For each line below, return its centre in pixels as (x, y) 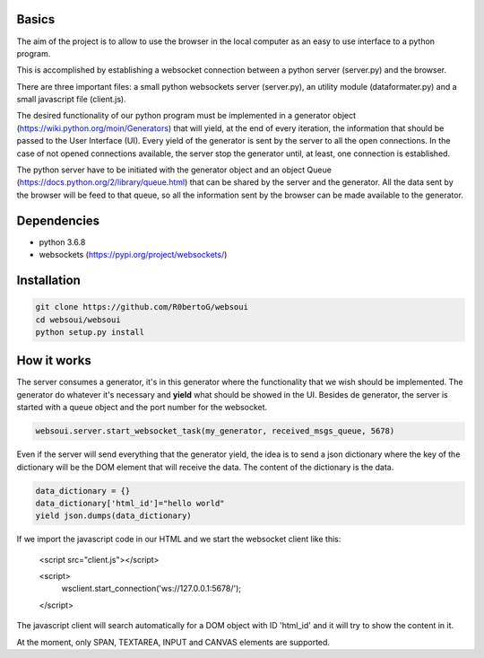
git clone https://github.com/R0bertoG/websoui (142, 307)
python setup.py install (90, 332)
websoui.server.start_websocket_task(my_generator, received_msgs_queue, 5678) (215, 431)
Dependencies (58, 220)
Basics (36, 19)
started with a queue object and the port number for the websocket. (142, 408)
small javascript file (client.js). (71, 100)
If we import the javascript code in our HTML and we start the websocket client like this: (179, 540)
